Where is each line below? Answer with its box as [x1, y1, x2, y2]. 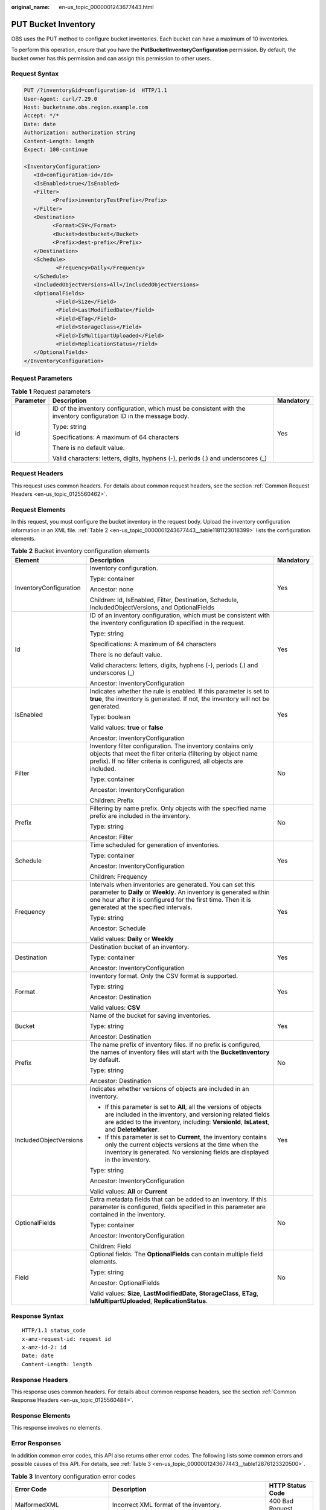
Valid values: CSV [89, 1003, 141, 1012]
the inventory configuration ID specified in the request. [89, 618, 246, 627]
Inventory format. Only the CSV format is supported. [89, 971, 238, 980]
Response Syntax [11, 1312, 64, 1320]
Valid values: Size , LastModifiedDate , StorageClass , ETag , [89, 1289, 259, 1297]
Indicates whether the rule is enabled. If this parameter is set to [89, 687, 270, 695]
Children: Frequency [89, 872, 148, 881]
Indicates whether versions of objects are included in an [89, 1084, 249, 1093]
